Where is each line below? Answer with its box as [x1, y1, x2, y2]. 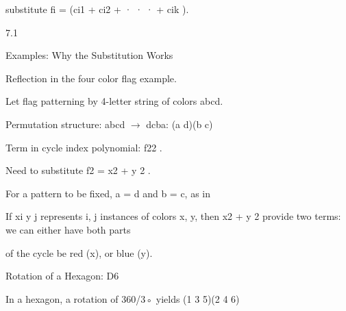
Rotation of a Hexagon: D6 [5, 269, 119, 283]
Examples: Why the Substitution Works [5, 48, 173, 62]
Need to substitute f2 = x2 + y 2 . [5, 163, 151, 177]
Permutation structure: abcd [5, 116, 125, 131]
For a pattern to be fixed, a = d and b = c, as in [5, 186, 211, 200]
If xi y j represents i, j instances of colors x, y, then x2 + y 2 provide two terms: [5, 209, 341, 223]
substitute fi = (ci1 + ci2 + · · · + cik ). [5, 2, 189, 16]
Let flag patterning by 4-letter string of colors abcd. [5, 94, 223, 108]
